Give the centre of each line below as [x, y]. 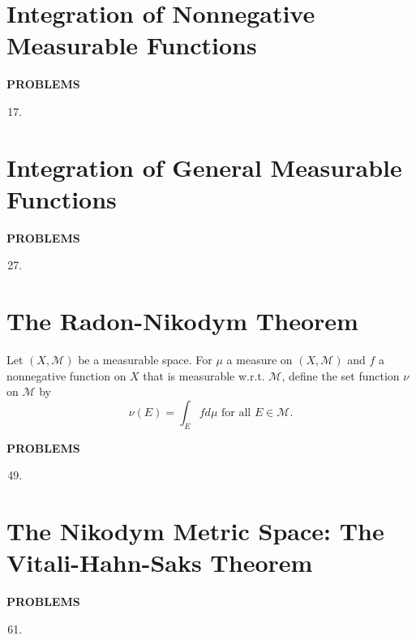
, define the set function [341, 375]
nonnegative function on [66, 375]
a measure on [259, 360]
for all [236, 412]
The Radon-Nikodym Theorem [182, 321]
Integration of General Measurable [204, 167]
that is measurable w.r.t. [204, 375]
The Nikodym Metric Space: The [195, 531]
